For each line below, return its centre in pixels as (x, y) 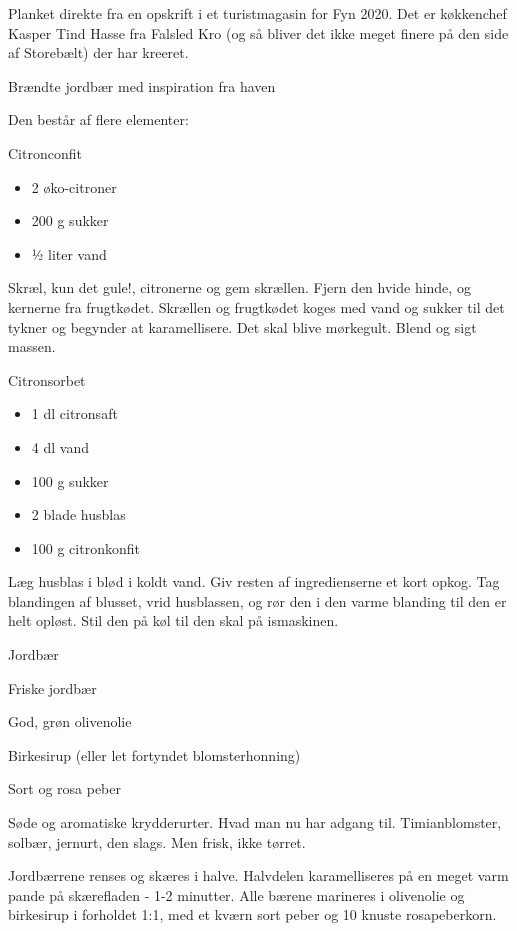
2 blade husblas (78, 514)
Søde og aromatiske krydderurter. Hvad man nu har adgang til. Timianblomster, (255, 822)
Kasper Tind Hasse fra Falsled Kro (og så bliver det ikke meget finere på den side (258, 32)
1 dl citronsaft (74, 413)
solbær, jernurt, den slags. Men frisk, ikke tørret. (157, 841)
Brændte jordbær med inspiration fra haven (142, 85)
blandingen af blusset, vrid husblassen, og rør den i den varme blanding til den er (257, 600)
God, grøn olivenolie (70, 721)
